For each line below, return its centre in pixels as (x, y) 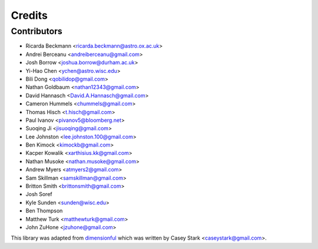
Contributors (37, 31)
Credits (29, 15)
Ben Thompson (44, 211)
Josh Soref (39, 194)
